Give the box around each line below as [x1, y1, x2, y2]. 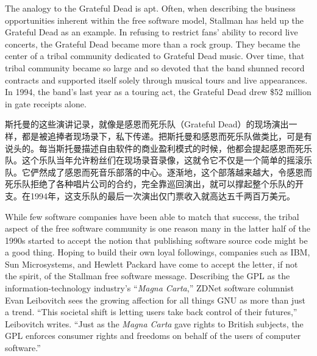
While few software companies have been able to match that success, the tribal [5, 210, 299, 222]
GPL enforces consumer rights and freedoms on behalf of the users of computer [5, 329, 301, 342]
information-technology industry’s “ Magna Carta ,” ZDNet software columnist [5, 282, 294, 294]
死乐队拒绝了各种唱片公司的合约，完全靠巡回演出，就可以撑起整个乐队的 [5, 177, 295, 190]
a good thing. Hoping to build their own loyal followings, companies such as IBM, [5, 246, 310, 258]
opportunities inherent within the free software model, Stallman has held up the [5, 13, 304, 26]
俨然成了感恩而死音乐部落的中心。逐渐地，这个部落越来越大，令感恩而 [30, 165, 312, 178]
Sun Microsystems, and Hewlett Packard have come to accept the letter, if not [5, 257, 298, 270]
